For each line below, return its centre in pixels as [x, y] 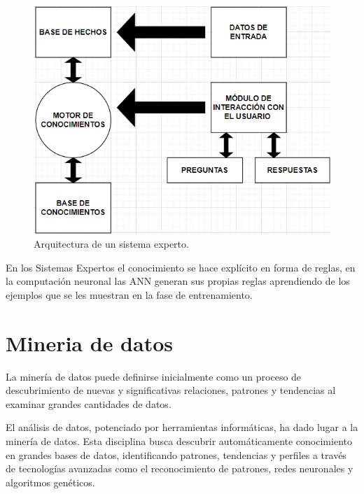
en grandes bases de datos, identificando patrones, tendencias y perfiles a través [176, 454]
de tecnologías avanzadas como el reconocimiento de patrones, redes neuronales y [180, 468]
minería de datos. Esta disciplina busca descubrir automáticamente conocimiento [179, 441]
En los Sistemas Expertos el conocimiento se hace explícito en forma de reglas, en [181, 267]
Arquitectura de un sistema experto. [111, 244]
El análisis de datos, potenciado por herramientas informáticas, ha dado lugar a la [182, 427]
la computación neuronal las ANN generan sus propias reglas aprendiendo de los [178, 281]
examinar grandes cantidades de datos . [89, 403]
